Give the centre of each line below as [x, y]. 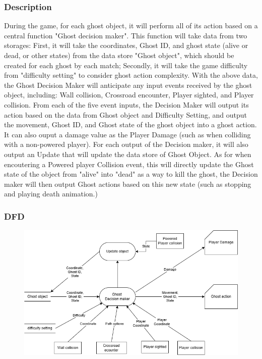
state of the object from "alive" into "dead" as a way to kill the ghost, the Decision [131, 174]
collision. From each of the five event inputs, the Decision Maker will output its [126, 104]
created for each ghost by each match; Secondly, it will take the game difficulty [126, 65]
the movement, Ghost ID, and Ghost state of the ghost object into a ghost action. [130, 124]
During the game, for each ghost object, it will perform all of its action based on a [131, 25]
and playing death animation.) [51, 194]
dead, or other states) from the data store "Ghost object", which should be [119, 55]
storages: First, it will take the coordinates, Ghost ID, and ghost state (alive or [126, 45]
